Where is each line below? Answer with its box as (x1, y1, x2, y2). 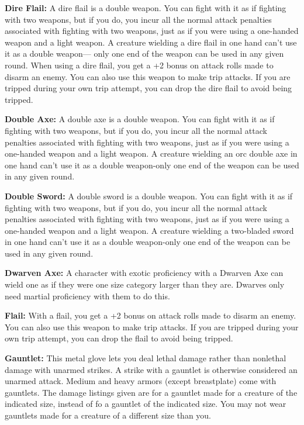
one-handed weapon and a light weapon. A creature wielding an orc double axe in (5, 147, 298, 160)
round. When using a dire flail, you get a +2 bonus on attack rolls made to (5, 58, 274, 71)
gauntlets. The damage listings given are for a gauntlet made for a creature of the (5, 386, 298, 398)
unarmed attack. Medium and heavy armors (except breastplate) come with (5, 375, 277, 387)
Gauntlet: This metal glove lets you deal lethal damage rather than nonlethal (5, 352, 286, 364)
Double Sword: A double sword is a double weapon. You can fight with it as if (5, 189, 293, 202)
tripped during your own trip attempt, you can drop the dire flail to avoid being (5, 82, 292, 94)
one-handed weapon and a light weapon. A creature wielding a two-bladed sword (5, 224, 294, 236)
